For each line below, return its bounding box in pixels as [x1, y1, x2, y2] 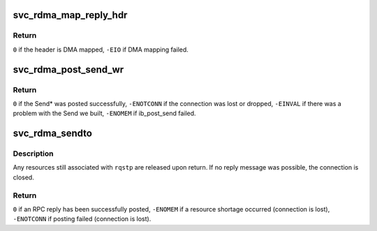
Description [13, 149, 54, 158]
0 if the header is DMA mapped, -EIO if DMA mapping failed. [13, 45, 188, 54]
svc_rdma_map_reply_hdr [13, 9, 128, 21]
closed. [13, 173, 34, 181]
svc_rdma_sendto [13, 128, 92, 140]
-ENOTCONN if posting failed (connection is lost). [13, 215, 151, 223]
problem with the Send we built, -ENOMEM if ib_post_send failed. [13, 109, 196, 118]
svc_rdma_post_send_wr [13, 64, 124, 75]
